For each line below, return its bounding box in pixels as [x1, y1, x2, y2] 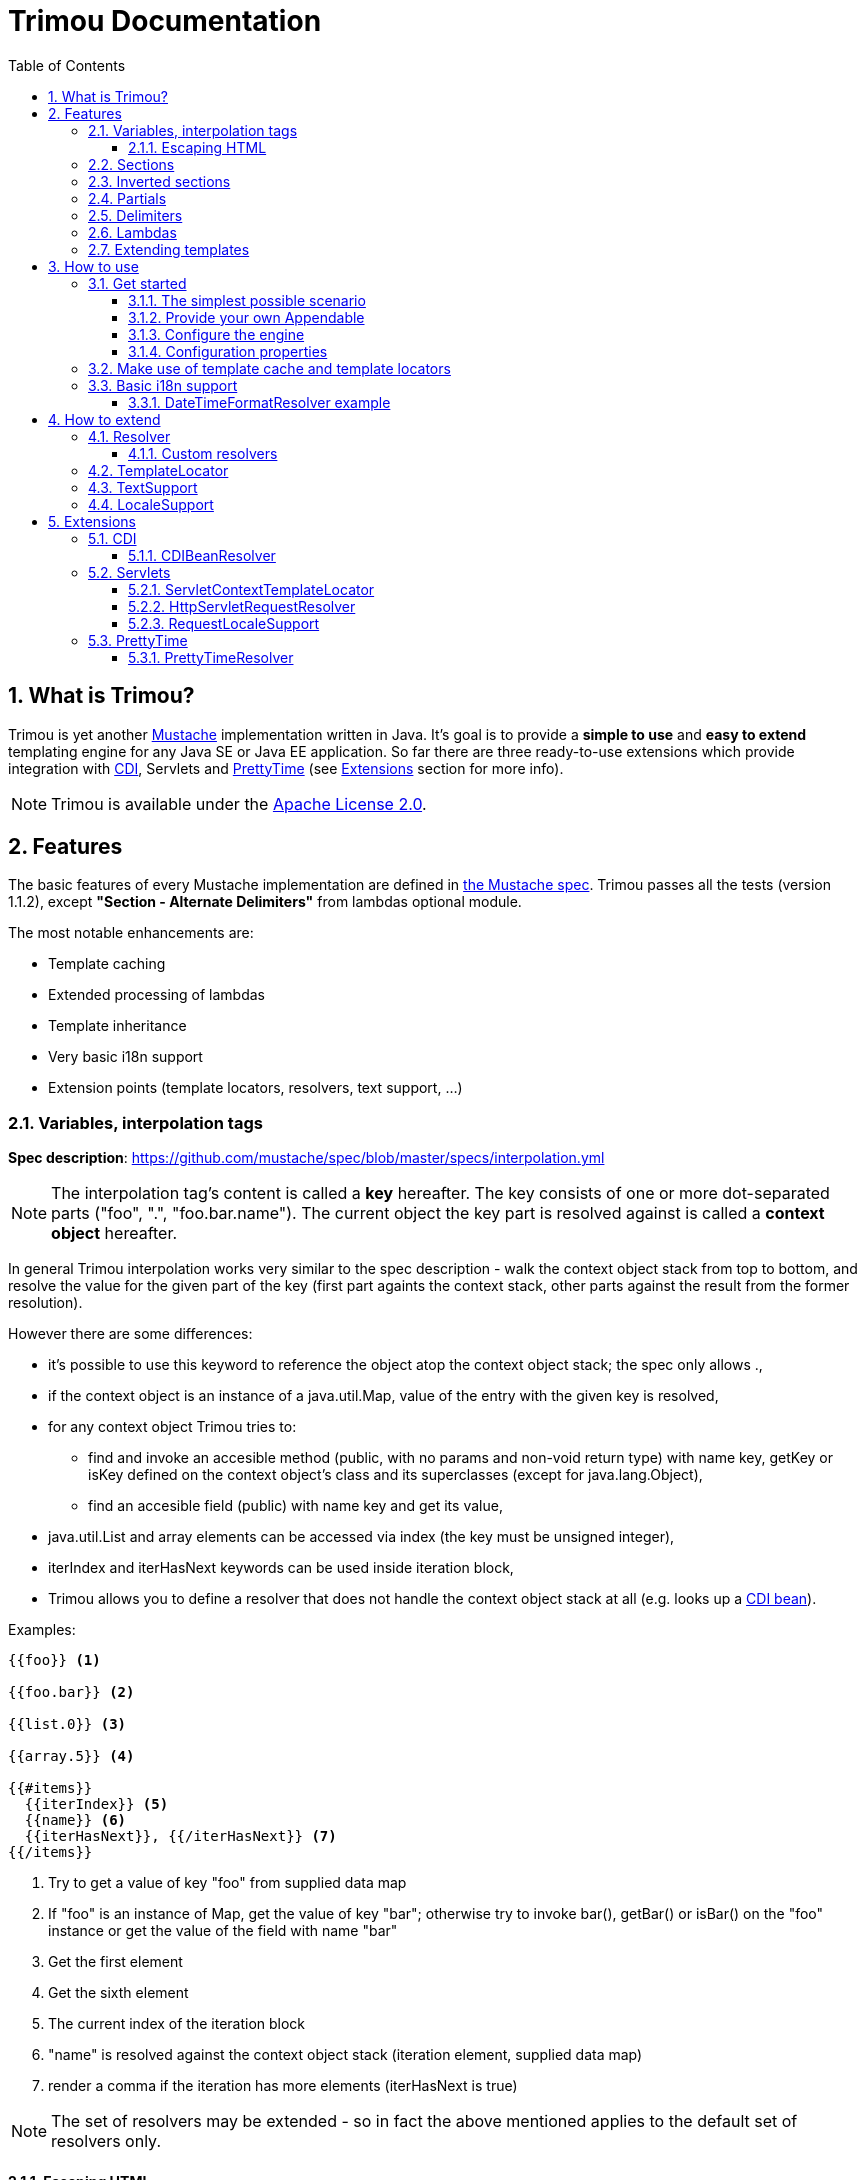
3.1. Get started [88, 274, 187, 292]
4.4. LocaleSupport [88, 495, 214, 513]
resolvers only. [51, 2131, 162, 2152]
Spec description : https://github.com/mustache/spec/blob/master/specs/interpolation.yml [8, 1149, 605, 1167]
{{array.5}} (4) [8, 1748, 135, 1765]
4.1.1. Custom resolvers [128, 444, 278, 462]
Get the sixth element [48, 1984, 189, 2002]
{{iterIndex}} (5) [24, 1796, 169, 1813]
